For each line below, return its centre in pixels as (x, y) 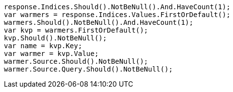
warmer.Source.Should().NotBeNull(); (76, 61)
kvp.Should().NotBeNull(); (55, 38)
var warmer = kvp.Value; (51, 54)
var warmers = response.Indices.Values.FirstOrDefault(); (117, 15)
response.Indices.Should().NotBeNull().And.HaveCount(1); (117, 7)
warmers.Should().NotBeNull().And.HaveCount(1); (99, 22)
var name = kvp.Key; (43, 46)
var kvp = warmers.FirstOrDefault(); (76, 30)
